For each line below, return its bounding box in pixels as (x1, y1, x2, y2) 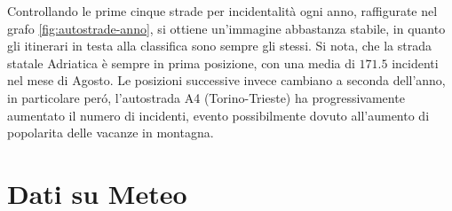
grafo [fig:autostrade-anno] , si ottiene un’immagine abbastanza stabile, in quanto (7, 19, 446, 37)
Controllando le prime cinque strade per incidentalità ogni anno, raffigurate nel (7, 2, 438, 20)
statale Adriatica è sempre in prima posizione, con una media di (7, 53, 355, 72)
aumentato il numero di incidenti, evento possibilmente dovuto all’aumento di (7, 105, 430, 124)
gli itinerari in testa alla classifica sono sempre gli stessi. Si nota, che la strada (7, 36, 432, 55)
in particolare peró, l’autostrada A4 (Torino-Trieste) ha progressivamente (7, 88, 405, 106)
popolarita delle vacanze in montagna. (7, 123, 214, 142)
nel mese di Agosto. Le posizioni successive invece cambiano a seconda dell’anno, (7, 71, 446, 90)
